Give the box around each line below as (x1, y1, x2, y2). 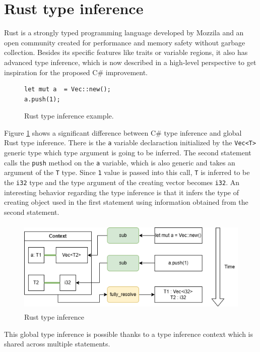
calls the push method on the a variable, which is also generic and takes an (4, 157, 235, 167)
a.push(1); (24, 95, 60, 103)
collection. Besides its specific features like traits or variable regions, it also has (4, 47, 248, 57)
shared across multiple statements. (4, 338, 110, 349)
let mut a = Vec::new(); (24, 86, 111, 93)
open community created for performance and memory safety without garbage (4, 37, 245, 47)
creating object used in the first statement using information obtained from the (4, 197, 248, 207)
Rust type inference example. (24, 110, 114, 121)
